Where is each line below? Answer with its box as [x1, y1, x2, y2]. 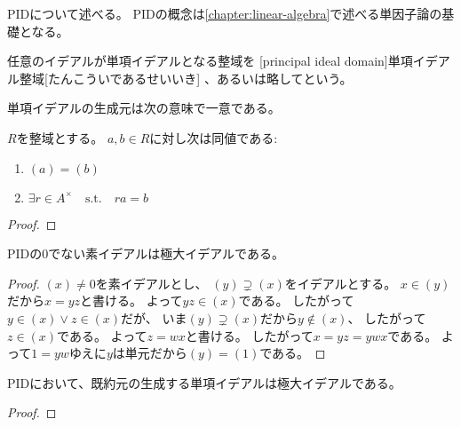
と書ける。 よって [80, 291, 183, 310]
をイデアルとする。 [284, 273, 397, 292]
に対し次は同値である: [149, 128, 278, 146]
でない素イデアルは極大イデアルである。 [48, 244, 284, 263]
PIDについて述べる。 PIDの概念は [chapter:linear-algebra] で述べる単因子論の [7, 4, 442, 22]
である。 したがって [238, 291, 354, 310]
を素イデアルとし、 [95, 273, 208, 292]
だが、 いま [121, 308, 187, 327]
